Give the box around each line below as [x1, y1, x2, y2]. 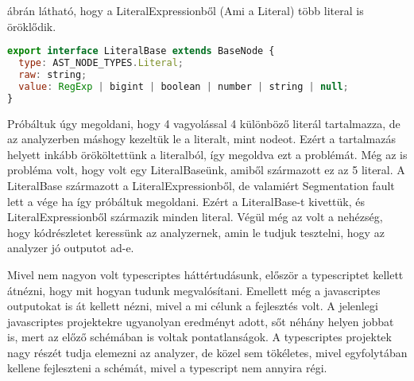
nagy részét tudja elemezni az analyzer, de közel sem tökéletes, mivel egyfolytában [7, 344, 408, 360]
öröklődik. [7, 17, 56, 34]
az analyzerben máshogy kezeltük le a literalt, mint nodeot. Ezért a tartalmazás [7, 130, 396, 147]
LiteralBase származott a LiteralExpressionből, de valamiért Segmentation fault [7, 177, 395, 193]
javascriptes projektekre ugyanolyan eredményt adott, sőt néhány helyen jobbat [7, 313, 394, 329]
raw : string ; [18, 68, 87, 80]
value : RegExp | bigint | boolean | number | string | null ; [18, 80, 349, 92]
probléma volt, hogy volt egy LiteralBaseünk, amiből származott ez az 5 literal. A [7, 161, 405, 178]
